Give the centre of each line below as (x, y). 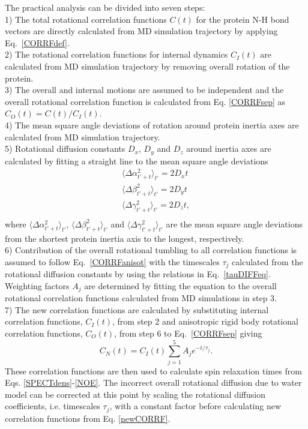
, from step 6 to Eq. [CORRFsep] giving (188, 333)
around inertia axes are (229, 148)
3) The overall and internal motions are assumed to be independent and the (144, 90)
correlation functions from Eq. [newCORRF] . (88, 418)
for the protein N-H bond (243, 19)
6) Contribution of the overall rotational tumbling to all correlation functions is (151, 250)
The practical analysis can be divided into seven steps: (105, 7)
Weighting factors (37, 285)
